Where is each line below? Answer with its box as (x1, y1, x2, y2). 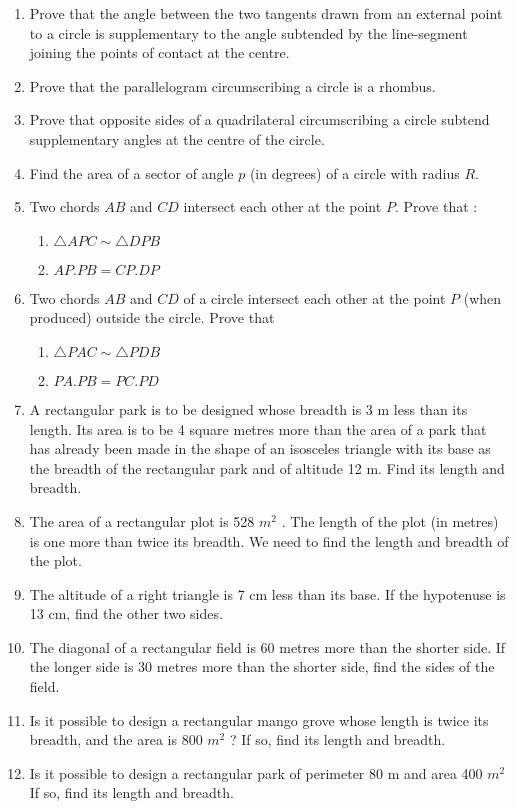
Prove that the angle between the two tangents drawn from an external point (29, 3, 503, 23)
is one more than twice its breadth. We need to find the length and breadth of (29, 530, 509, 551)
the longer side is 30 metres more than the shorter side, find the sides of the (29, 656, 495, 677)
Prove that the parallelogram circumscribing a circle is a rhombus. (29, 75, 436, 96)
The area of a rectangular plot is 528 (29, 510, 255, 531)
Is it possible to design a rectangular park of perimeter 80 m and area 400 (29, 762, 483, 783)
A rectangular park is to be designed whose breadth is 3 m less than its (29, 398, 468, 419)
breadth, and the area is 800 (29, 729, 203, 750)
